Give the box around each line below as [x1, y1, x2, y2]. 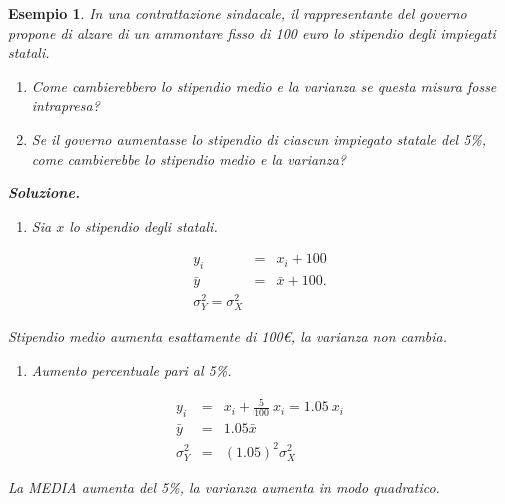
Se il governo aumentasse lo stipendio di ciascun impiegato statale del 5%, [31, 128, 487, 149]
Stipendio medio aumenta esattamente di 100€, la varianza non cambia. [8, 326, 448, 347]
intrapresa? [31, 95, 100, 116]
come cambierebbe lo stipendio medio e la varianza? [31, 148, 346, 169]
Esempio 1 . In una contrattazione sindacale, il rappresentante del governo [8, 3, 467, 23]
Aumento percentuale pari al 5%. [31, 360, 232, 381]
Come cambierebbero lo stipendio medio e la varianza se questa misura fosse [31, 75, 497, 96]
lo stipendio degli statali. [69, 215, 218, 236]
